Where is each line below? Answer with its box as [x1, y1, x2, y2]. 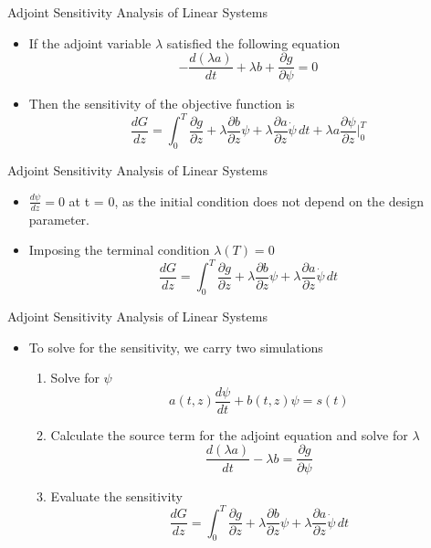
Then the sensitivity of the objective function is [28, 94, 295, 113]
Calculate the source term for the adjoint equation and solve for [50, 425, 408, 444]
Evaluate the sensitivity [50, 486, 183, 505]
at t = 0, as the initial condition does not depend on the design [68, 191, 424, 210]
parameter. [28, 209, 89, 228]
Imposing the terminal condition [28, 240, 210, 259]
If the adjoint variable [28, 33, 152, 52]
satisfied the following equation [166, 33, 341, 52]
